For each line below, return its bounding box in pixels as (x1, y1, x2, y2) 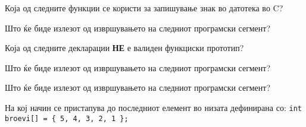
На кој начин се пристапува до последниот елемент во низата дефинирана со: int (5, 101, 302, 113)
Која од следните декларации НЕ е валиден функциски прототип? (5, 42, 244, 54)
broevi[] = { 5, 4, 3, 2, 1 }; (5, 114, 129, 123)
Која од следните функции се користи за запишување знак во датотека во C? (5, 2, 283, 14)
